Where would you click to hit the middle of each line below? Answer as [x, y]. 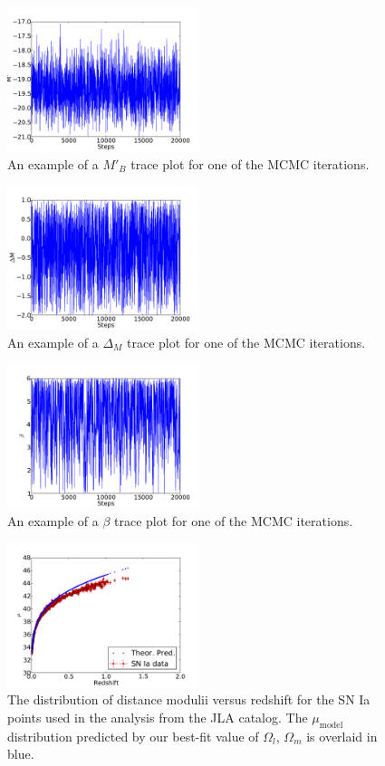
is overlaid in [342, 736]
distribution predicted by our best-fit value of [133, 736]
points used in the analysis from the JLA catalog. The [158, 717]
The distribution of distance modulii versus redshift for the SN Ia [189, 699]
